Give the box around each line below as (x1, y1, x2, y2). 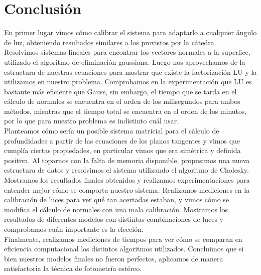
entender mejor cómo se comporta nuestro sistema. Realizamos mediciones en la (4, 184, 250, 195)
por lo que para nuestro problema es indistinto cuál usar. (4, 115, 179, 126)
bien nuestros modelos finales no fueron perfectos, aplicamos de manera (4, 253, 223, 263)
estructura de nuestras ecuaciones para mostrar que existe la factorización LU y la (4, 66, 257, 77)
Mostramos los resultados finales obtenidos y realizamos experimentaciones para (4, 175, 250, 185)
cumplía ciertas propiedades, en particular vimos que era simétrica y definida (4, 145, 241, 156)
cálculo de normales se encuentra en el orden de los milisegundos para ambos (4, 96, 240, 106)
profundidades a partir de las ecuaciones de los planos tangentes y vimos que (4, 135, 240, 146)
